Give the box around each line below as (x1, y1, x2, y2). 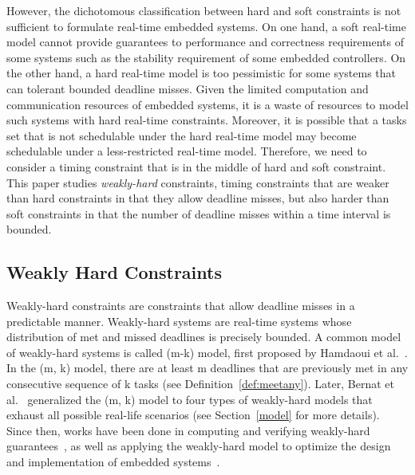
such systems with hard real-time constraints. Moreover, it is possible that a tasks (6, 112, 407, 128)
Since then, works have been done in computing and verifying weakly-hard (6, 422, 370, 438)
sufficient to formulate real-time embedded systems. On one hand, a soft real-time (6, 18, 406, 34)
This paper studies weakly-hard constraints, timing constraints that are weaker (6, 174, 389, 190)
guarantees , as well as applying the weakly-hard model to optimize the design (6, 438, 391, 454)
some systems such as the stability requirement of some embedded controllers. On (6, 49, 406, 65)
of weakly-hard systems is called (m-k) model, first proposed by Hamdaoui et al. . (6, 343, 408, 360)
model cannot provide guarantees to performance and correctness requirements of (6, 33, 404, 50)
